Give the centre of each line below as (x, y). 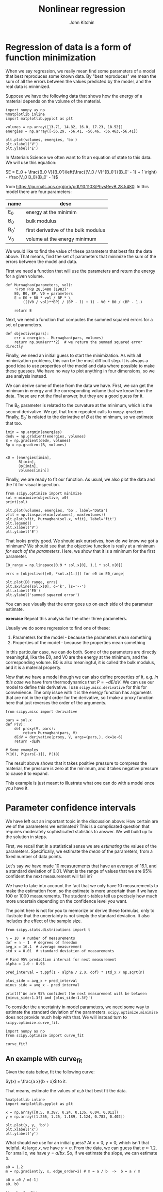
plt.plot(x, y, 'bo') (27, 1125)
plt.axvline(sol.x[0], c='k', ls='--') (46, 587)
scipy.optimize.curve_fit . (32, 1022)
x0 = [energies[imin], (28, 458)
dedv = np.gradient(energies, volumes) (46, 437)
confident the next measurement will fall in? (49, 876)
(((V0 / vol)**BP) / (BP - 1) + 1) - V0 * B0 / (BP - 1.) (83, 302)
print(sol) (16, 502)
